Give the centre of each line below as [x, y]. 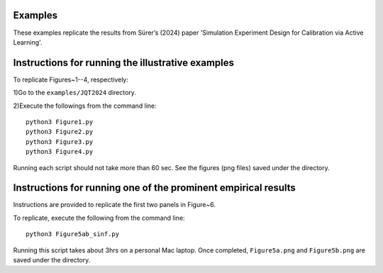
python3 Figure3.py [60, 141]
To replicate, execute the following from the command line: [99, 218]
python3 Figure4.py [60, 152]
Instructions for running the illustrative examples [123, 63]
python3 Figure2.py [60, 132]
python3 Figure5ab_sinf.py [73, 234]
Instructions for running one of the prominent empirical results [154, 188]
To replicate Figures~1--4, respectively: [71, 79]
